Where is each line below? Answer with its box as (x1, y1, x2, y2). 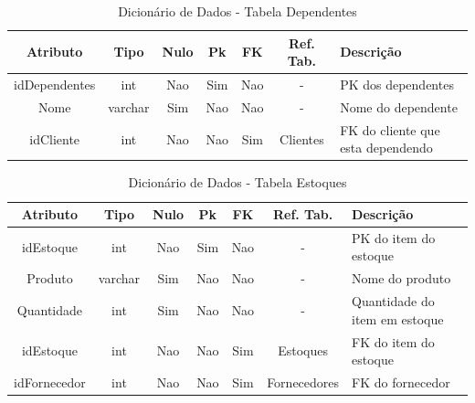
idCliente (29, 129, 80, 148)
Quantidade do (352, 292, 435, 311)
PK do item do (352, 228, 436, 247)
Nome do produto (352, 269, 451, 288)
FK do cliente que (340, 120, 440, 139)
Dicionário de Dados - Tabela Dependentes (118, 2, 357, 20)
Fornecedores (267, 373, 340, 391)
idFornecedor (14, 373, 86, 391)
